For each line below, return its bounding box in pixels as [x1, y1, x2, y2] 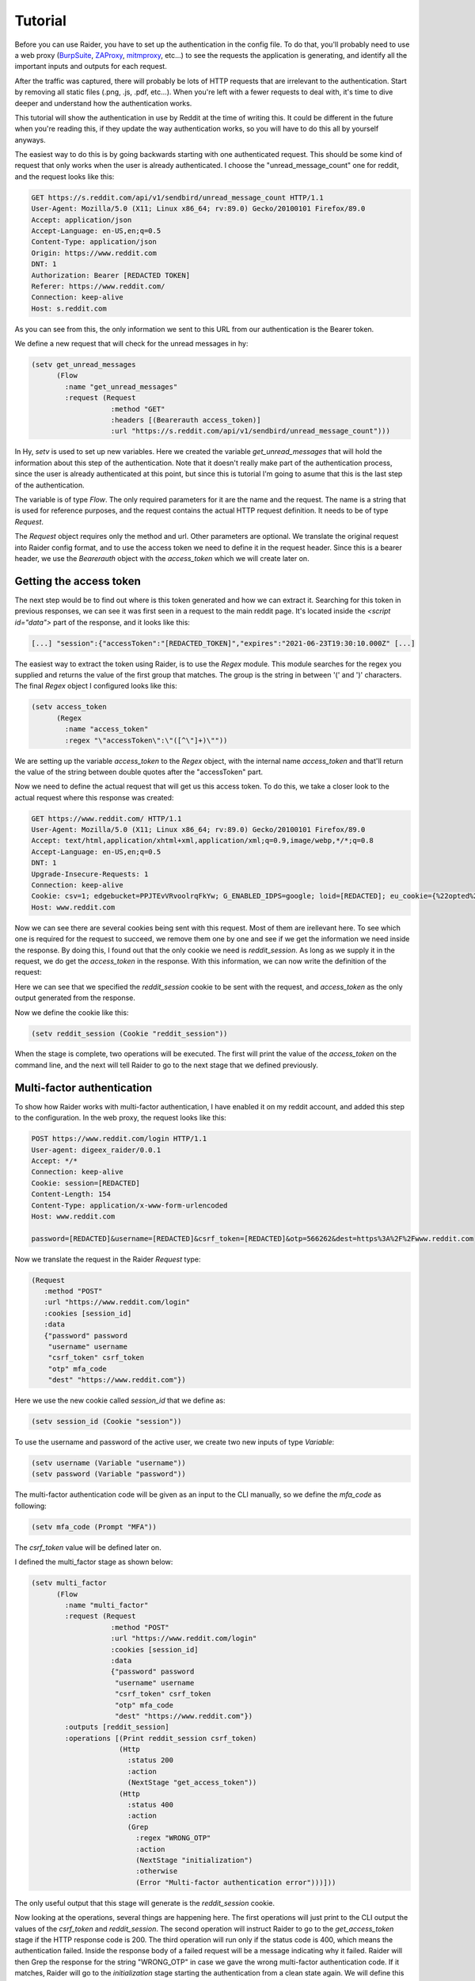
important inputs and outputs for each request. [14, 62, 168, 71]
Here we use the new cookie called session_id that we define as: [14, 1395, 226, 1406]
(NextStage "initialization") [135, 1855, 253, 1865]
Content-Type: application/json [31, 238, 158, 246]
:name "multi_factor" [64, 1601, 149, 1609]
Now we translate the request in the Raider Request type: [14, 1254, 201, 1264]
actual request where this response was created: [14, 792, 174, 802]
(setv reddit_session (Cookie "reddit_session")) [31, 1029, 228, 1038]
